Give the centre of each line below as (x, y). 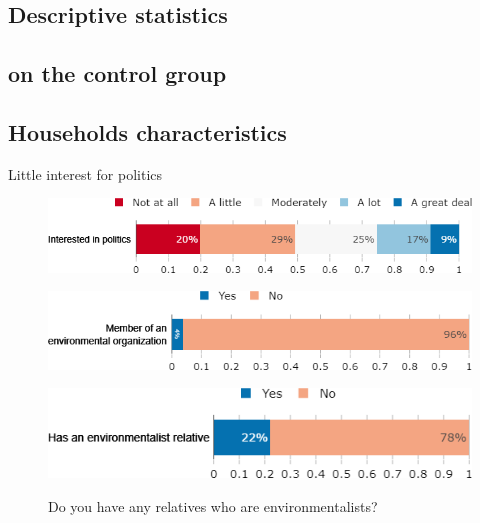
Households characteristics (147, 131)
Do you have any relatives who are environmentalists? (213, 505)
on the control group (117, 73)
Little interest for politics (85, 173)
